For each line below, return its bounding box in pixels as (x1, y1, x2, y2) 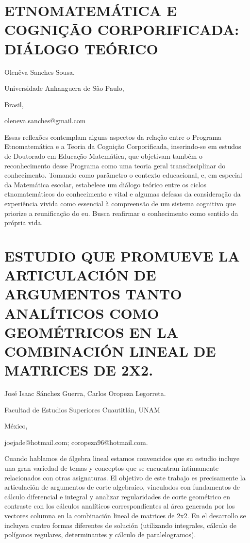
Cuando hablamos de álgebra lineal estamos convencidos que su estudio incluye (4, 453, 240, 463)
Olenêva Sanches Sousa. (4, 66, 75, 77)
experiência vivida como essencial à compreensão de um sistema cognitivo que (4, 198, 236, 209)
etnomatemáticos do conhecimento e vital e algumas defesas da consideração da (4, 189, 241, 199)
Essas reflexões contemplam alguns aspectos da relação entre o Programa (4, 132, 222, 142)
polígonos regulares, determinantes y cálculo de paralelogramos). (4, 529, 196, 540)
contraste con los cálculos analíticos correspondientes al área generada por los (4, 501, 235, 511)
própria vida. (4, 217, 43, 228)
